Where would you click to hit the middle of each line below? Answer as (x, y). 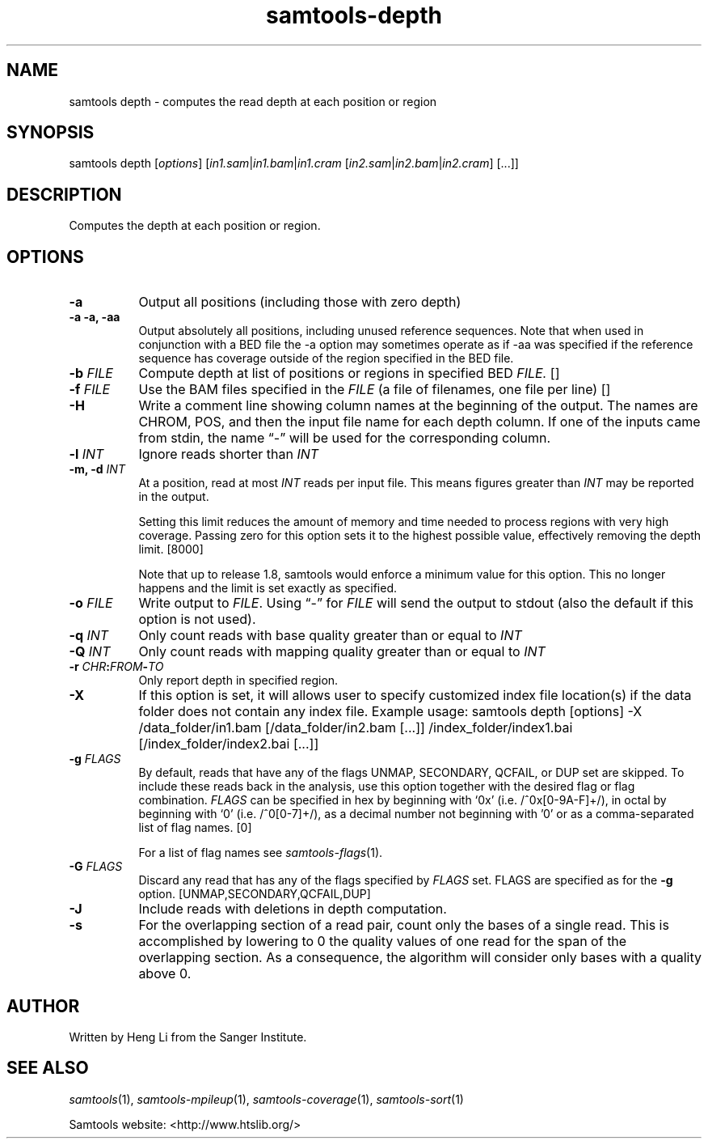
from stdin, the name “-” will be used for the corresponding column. (345, 438)
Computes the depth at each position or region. (195, 226)
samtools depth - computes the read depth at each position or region (253, 101)
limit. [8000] (171, 549)
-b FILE (91, 373)
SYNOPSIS (51, 133)
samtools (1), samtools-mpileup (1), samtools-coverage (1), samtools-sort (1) (266, 1099)
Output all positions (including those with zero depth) (300, 302)
